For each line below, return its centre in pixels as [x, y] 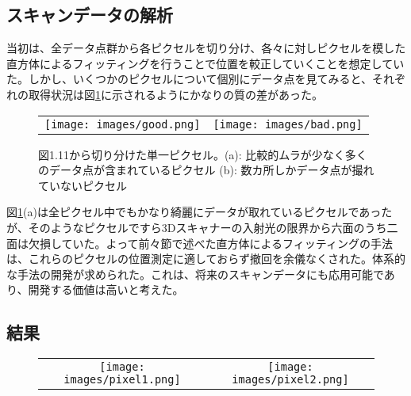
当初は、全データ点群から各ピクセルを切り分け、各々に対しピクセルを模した [206, 48]
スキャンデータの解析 [90, 15]
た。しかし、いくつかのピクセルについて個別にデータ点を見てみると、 [190, 79]
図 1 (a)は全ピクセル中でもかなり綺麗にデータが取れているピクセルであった [200, 212]
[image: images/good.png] [123, 124]
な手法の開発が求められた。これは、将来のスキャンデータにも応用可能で [195, 274]
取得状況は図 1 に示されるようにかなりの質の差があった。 [175, 94]
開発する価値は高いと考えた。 [106, 289]
